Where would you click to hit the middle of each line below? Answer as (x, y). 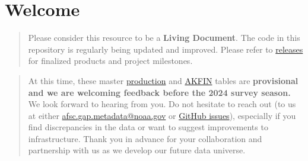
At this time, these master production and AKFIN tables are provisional (163, 80)
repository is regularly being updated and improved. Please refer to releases (166, 49)
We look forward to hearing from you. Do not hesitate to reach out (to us (162, 104)
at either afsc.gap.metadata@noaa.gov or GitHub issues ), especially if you (162, 115)
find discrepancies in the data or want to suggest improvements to (148, 127)
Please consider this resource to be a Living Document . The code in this (164, 38)
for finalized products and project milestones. (110, 61)
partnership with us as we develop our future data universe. (137, 150)
